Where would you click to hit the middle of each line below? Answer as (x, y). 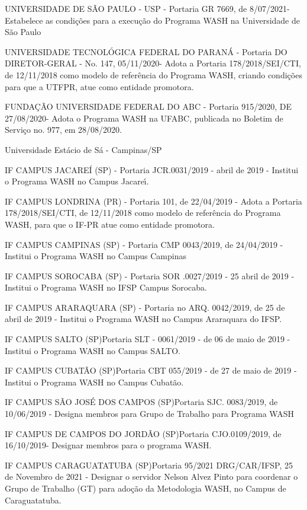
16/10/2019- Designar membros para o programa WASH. (108, 445)
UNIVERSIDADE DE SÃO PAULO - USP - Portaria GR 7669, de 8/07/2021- (147, 8)
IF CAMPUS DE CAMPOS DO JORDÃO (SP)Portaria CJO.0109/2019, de (143, 433)
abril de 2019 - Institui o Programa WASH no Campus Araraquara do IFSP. (143, 319)
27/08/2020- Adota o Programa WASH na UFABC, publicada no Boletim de (144, 118)
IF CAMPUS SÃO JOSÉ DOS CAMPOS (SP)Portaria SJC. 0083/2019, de (141, 402)
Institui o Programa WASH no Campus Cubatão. (94, 382)
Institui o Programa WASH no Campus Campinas (96, 256)
